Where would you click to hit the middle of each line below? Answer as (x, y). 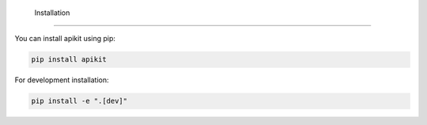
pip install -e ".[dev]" (79, 101)
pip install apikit (69, 60)
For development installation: (62, 80)
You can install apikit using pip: (65, 39)
